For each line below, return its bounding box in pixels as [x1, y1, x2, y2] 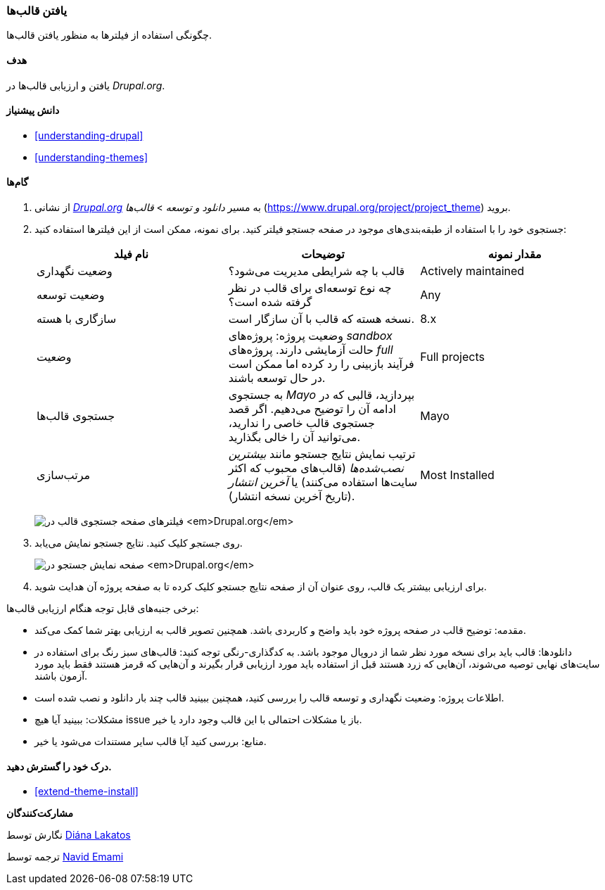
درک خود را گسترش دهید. [6, 760, 112, 773]
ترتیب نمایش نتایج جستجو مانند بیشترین [228, 447, 416, 462]
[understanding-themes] [34, 151, 148, 163]
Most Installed [420, 468, 495, 483]
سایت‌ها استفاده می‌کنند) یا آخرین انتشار [228, 475, 418, 490]
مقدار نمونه [488, 247, 542, 262]
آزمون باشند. [34, 670, 88, 682]
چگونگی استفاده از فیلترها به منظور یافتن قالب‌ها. [6, 29, 212, 42]
